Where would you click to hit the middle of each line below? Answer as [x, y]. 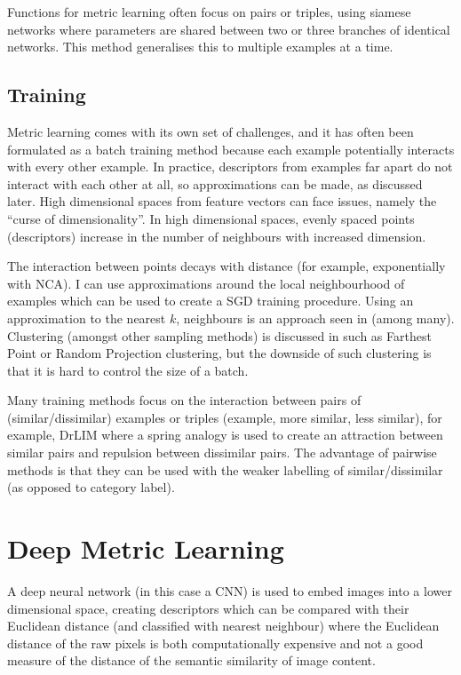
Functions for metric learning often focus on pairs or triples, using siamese [209, 12]
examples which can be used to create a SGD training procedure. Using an [211, 301]
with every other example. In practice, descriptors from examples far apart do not [230, 167]
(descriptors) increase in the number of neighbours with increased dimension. [217, 236]
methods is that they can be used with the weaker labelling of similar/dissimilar [225, 469]
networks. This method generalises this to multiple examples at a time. [200, 47]
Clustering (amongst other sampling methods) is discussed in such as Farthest [219, 335]
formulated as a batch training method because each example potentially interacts [231, 149]
